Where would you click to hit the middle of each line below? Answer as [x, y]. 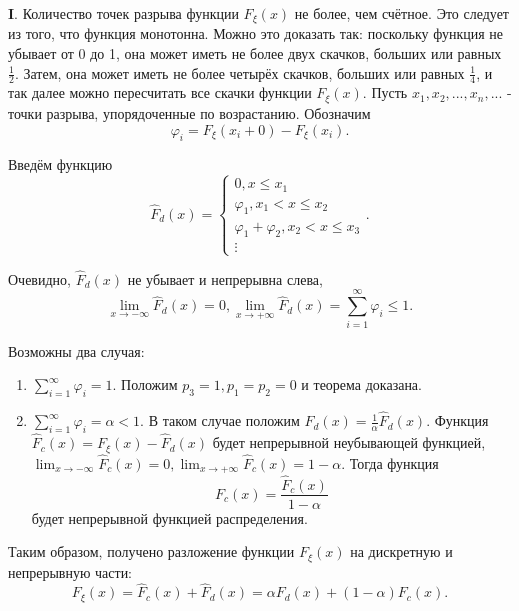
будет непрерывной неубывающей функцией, [349, 442]
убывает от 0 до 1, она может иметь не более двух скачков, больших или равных [255, 53]
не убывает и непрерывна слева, [225, 278]
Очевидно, [39, 278]
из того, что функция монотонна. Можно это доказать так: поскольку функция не [256, 33]
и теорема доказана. [361, 384]
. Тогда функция [390, 462]
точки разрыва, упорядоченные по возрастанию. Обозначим [189, 112]
